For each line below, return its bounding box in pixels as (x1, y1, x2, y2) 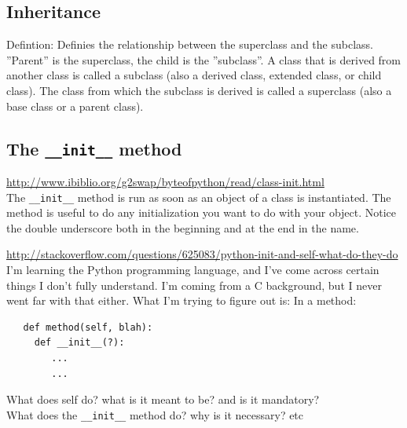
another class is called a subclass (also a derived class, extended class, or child (6, 67, 382, 83)
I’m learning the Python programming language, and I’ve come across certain (6, 261, 379, 277)
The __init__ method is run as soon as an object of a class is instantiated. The (6, 188, 391, 205)
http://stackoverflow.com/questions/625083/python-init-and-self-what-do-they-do (6, 246, 398, 262)
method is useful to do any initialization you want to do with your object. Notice (6, 204, 397, 221)
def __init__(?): (34, 337, 125, 349)
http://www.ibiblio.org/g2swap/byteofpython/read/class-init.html (6, 173, 324, 189)
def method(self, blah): (23, 321, 153, 333)
